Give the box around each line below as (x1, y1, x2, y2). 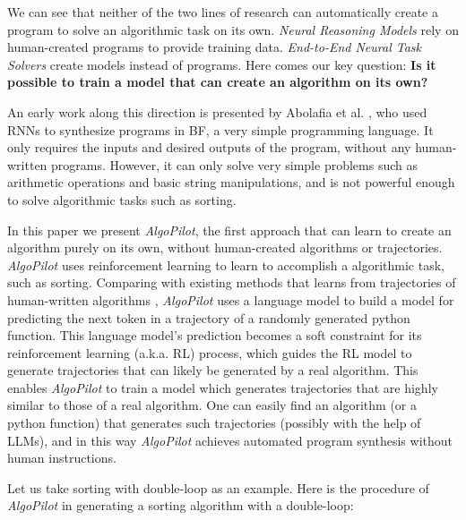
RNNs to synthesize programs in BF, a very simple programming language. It (7, 120, 434, 139)
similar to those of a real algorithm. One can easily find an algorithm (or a (7, 396, 417, 414)
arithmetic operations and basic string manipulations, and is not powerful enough (7, 173, 455, 192)
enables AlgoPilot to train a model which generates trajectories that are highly (7, 378, 438, 396)
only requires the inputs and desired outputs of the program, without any (7, 138, 411, 157)
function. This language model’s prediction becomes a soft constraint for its (7, 326, 422, 345)
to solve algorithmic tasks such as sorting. (7, 190, 237, 209)
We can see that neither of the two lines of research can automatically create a (7, 3, 438, 21)
